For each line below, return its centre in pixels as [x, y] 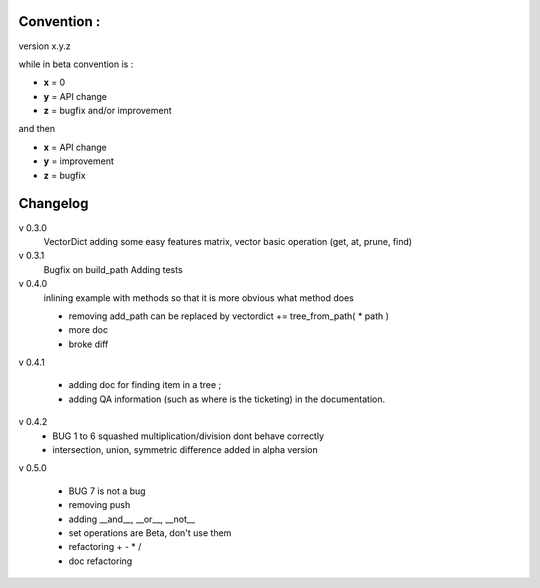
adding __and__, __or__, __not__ [131, 519]
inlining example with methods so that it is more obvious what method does [198, 297]
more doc [88, 330]
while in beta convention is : [76, 64]
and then [36, 129]
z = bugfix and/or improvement [107, 111]
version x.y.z [45, 46]
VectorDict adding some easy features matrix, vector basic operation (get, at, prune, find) [228, 241]
